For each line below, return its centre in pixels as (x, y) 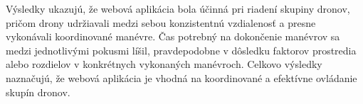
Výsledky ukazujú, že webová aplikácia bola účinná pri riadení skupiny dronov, (178, 8)
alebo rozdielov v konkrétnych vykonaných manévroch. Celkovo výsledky (164, 64)
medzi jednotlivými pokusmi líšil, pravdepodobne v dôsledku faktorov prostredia (181, 50)
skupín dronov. (38, 92)
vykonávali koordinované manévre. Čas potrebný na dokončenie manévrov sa (173, 36)
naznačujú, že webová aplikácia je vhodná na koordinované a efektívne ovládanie (181, 77)
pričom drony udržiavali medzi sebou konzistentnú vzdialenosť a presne (161, 22)
